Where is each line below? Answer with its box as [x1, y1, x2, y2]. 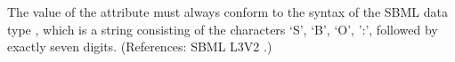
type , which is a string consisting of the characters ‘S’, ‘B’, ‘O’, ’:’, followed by [7, 19, 438, 38]
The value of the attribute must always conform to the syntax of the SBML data [7, 3, 448, 20]
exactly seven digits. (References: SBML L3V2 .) [7, 37, 272, 56]
